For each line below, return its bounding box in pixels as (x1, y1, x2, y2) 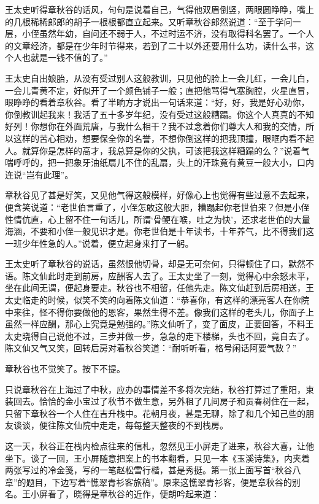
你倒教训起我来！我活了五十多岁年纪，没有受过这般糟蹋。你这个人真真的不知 (5, 107, 314, 120)
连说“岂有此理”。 (5, 168, 74, 180)
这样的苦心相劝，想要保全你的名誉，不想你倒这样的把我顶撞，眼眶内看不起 (13, 131, 314, 144)
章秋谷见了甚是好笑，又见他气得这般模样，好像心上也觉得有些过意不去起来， (5, 188, 314, 201)
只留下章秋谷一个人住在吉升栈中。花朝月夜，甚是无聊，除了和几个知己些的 (5, 406, 306, 419)
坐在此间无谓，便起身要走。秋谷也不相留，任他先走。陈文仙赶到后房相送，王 (5, 281, 314, 294)
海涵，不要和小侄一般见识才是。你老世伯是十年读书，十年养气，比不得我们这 (5, 225, 314, 238)
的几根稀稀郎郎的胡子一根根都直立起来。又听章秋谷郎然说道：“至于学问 (5, 15, 293, 28)
